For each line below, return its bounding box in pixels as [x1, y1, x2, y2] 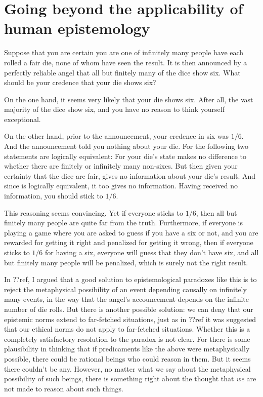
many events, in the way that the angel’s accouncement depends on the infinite [4, 294, 249, 304]
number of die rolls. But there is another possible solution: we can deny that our [4, 303, 253, 314]
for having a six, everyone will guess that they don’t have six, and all [45, 247, 259, 257]
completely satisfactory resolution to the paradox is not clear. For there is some [4, 333, 250, 344]
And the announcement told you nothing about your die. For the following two [4, 141, 248, 151]
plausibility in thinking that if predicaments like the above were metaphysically [4, 343, 250, 354]
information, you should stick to [4, 190, 103, 201]
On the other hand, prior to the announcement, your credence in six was [4, 131, 229, 141]
